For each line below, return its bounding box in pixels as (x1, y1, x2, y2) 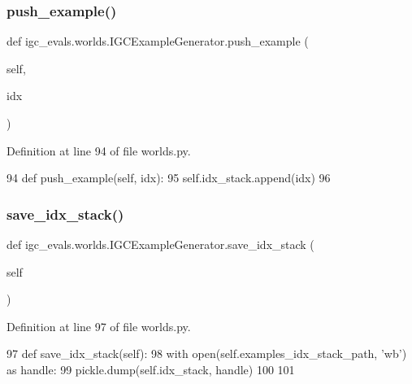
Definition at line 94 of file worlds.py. (7, 142, 191, 159)
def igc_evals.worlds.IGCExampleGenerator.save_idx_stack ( (7, 236, 314, 252)
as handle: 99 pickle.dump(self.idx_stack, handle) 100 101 (7, 360, 295, 377)
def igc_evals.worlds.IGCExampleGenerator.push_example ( (7, 33, 309, 50)
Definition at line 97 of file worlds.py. (7, 317, 191, 334)
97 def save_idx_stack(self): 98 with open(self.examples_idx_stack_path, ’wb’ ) (7, 345, 407, 362)
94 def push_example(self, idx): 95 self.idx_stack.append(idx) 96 (7, 169, 331, 186)
